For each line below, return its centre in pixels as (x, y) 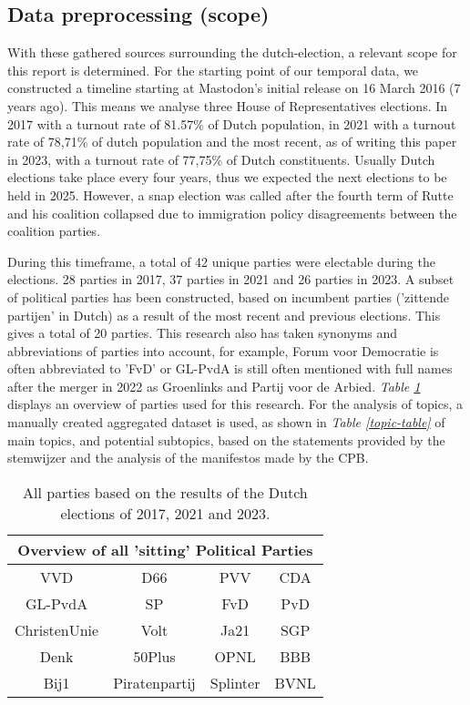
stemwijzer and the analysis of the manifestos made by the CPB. (188, 458)
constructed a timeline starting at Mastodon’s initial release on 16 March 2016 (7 (234, 88)
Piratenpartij (154, 682)
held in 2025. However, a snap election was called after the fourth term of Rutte (230, 194)
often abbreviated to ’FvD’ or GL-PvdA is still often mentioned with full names (230, 368)
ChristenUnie (57, 629)
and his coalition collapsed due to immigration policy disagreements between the (232, 213)
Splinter (235, 682)
